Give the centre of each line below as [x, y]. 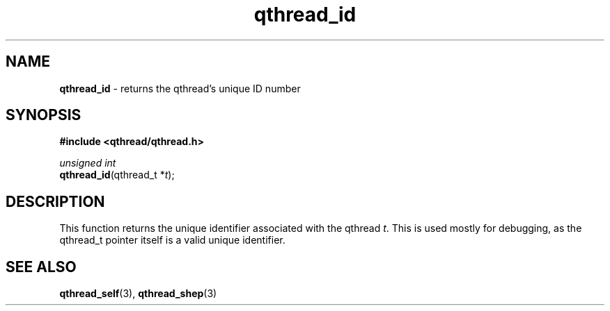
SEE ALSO [41, 267]
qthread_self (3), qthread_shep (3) [138, 294]
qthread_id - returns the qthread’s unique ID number [180, 88]
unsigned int [88, 163]
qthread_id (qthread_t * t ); [117, 175]
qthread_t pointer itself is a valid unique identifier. [172, 240]
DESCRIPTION [55, 201]
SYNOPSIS [44, 115]
